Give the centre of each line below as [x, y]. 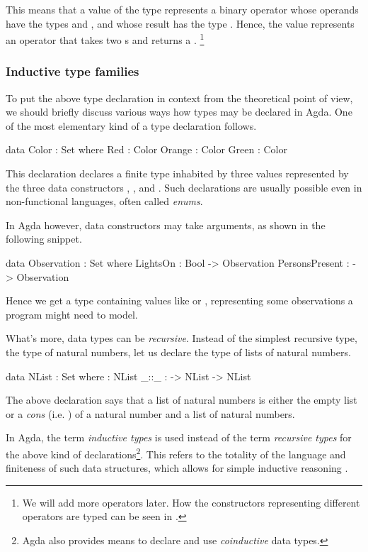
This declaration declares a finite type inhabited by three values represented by [177, 173]
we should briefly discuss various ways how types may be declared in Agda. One [179, 112]
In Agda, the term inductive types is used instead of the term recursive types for [179, 437]
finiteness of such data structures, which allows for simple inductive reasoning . [177, 468]
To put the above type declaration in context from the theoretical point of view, [179, 98]
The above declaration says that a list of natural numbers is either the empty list [182, 400]
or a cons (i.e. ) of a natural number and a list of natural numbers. [150, 413]
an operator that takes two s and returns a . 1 [105, 39]
